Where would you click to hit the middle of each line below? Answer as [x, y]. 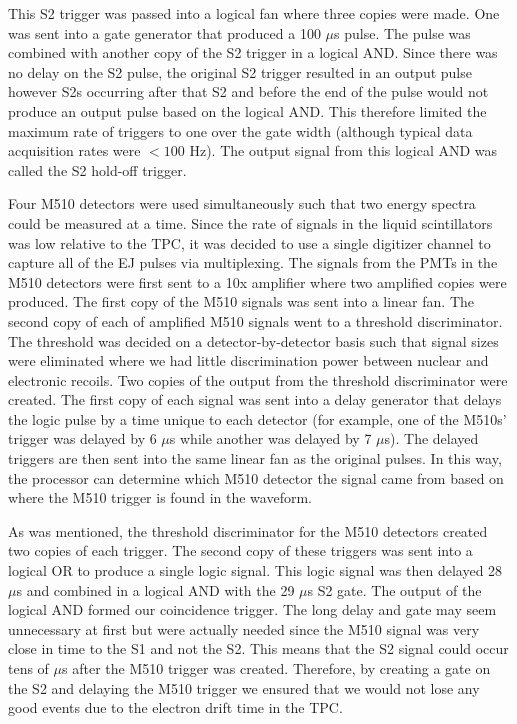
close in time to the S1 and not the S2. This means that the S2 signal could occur [258, 648]
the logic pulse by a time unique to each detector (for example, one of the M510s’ [257, 418]
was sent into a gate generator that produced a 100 [164, 32]
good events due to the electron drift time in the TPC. [175, 707]
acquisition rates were [74, 150]
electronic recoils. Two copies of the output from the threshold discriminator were [258, 379]
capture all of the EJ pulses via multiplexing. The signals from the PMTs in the [253, 262]
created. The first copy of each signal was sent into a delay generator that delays [255, 399]
